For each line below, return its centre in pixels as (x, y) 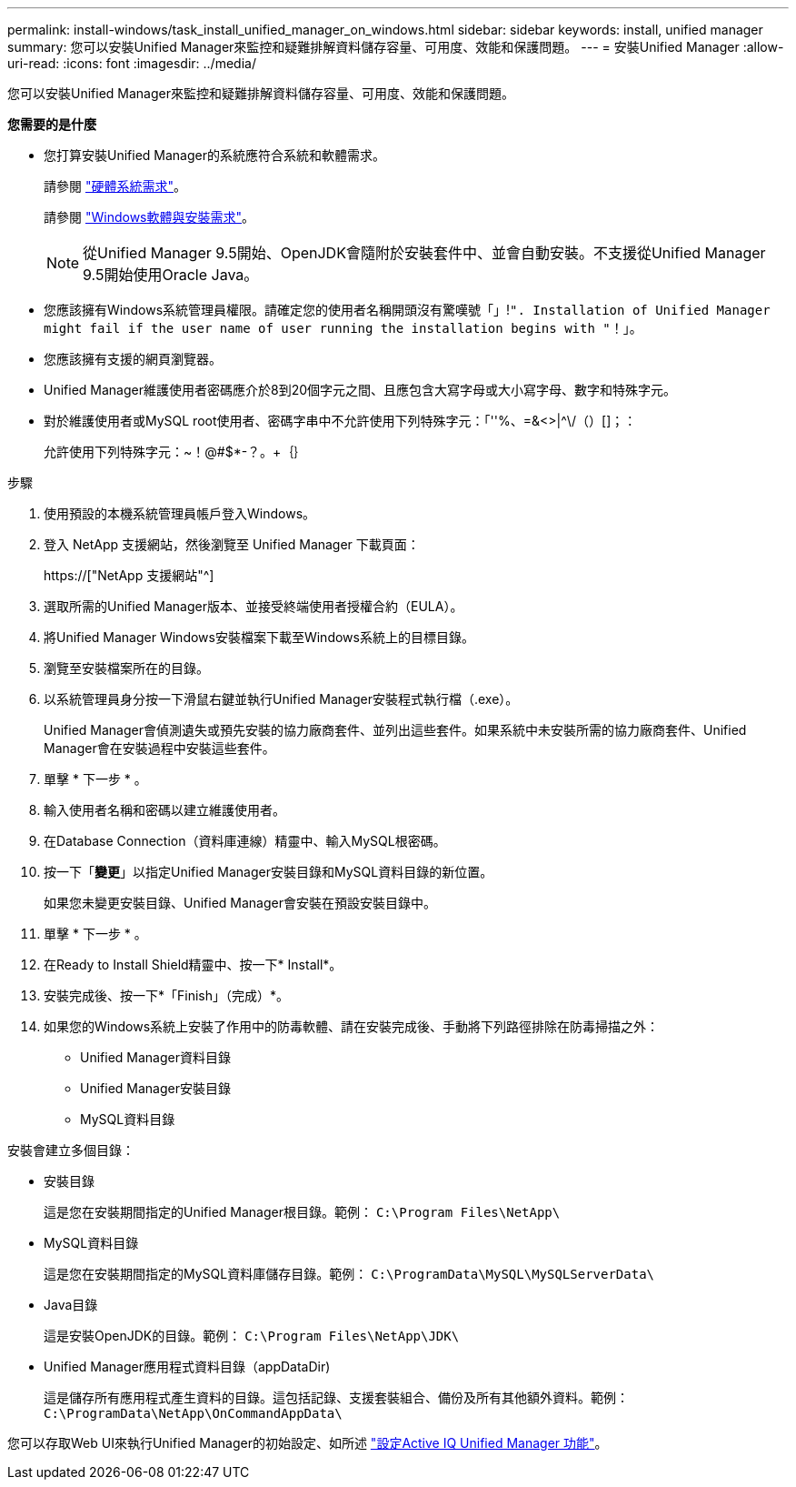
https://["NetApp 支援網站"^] (129, 575)
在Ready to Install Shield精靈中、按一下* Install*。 (193, 965)
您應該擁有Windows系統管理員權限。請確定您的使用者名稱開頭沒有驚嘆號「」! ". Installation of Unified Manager (407, 310)
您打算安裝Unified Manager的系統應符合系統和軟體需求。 (214, 155)
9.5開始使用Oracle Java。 (171, 275)
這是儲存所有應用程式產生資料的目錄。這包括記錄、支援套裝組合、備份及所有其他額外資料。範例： (336, 1397)
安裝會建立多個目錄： (71, 1150)
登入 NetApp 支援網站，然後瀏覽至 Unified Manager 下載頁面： (232, 544)
